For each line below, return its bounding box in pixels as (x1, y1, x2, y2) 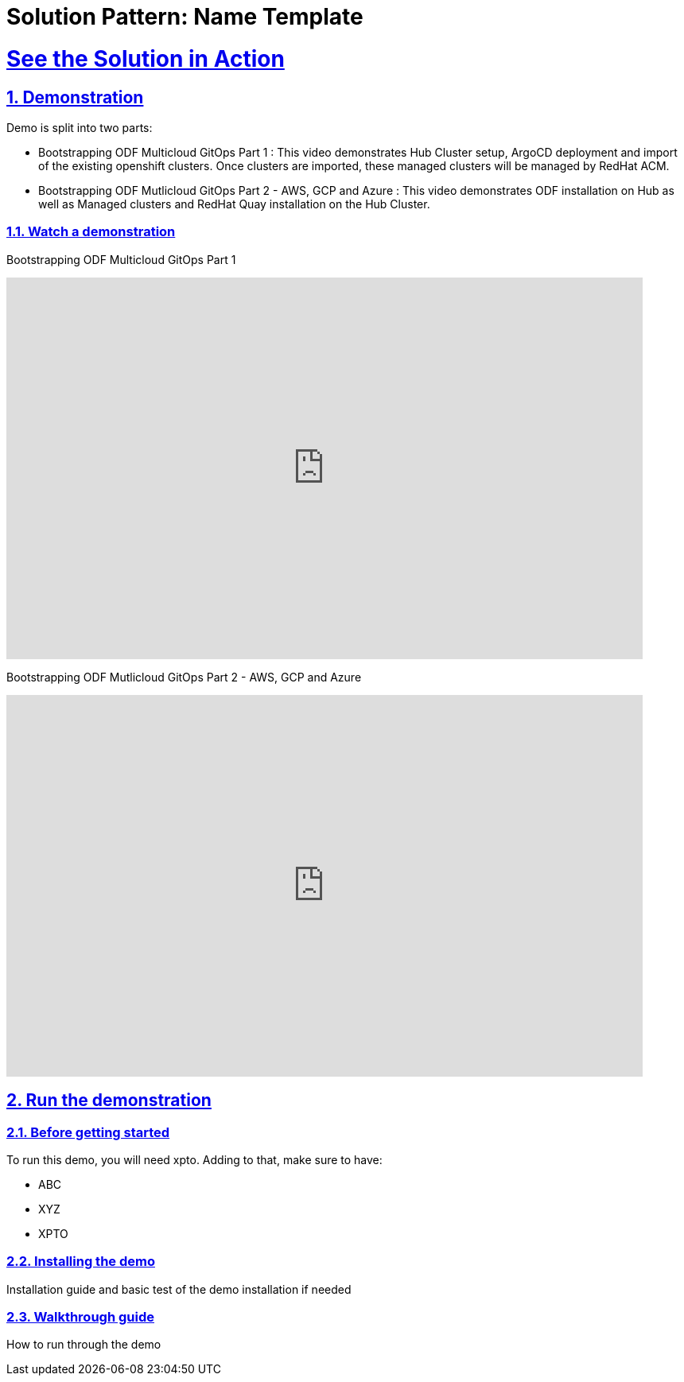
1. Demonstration (6, 87, 144, 107)
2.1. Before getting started (6, 1124, 170, 1140)
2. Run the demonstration (6, 1090, 212, 1111)
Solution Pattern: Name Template (6, 3, 363, 30)
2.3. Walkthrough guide (6, 1309, 154, 1326)
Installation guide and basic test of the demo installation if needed (6, 1282, 352, 1296)
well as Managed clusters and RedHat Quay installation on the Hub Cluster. (38, 196, 430, 211)
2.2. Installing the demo (6, 1253, 155, 1270)
